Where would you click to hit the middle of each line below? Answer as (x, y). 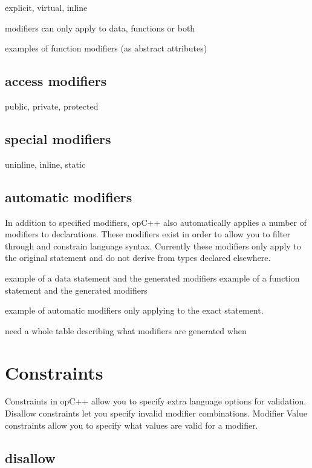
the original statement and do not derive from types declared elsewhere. (138, 258)
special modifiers (58, 138)
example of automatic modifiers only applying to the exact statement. (134, 310)
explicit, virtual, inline (46, 7)
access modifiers (56, 81)
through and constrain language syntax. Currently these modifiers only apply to (153, 246)
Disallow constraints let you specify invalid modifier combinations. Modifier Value (156, 413)
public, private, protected (52, 106)
